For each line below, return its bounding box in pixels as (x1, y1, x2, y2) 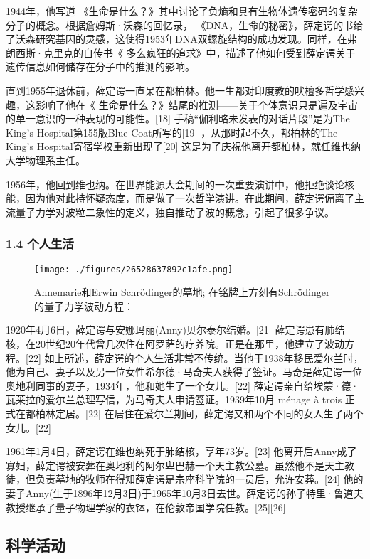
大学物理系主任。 (6, 152, 85, 167)
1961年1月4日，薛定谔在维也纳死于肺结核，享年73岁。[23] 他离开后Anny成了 (6, 444, 357, 459)
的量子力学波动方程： (34, 298, 134, 313)
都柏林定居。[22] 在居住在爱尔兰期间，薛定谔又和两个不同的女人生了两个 (25, 405, 364, 420)
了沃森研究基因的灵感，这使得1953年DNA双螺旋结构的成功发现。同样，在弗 (6, 31, 357, 46)
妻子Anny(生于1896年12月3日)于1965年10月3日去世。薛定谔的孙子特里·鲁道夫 (6, 485, 364, 500)
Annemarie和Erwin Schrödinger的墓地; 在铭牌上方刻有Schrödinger (34, 284, 330, 299)
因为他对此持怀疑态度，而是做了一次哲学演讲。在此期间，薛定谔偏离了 (25, 191, 354, 206)
